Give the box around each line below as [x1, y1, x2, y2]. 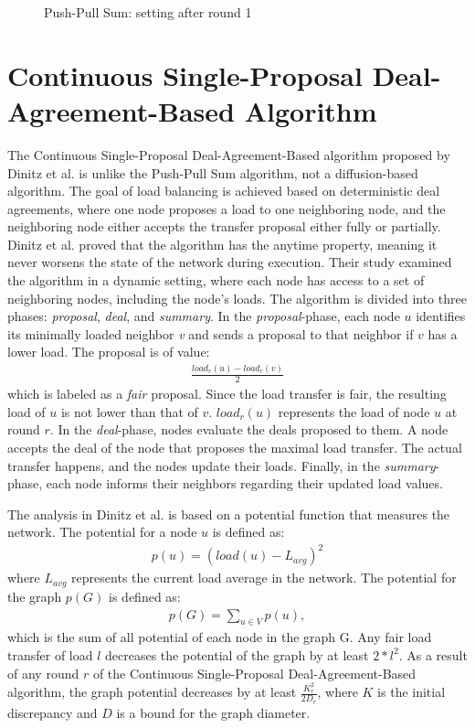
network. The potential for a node [7, 522, 197, 541]
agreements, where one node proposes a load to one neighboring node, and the [7, 198, 446, 218]
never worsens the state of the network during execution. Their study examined [7, 252, 452, 272]
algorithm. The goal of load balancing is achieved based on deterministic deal [7, 181, 440, 200]
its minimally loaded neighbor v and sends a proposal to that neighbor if [7, 324, 414, 343]
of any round [7, 663, 79, 682]
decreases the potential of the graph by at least [105, 645, 369, 664]
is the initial [377, 682, 446, 701]
